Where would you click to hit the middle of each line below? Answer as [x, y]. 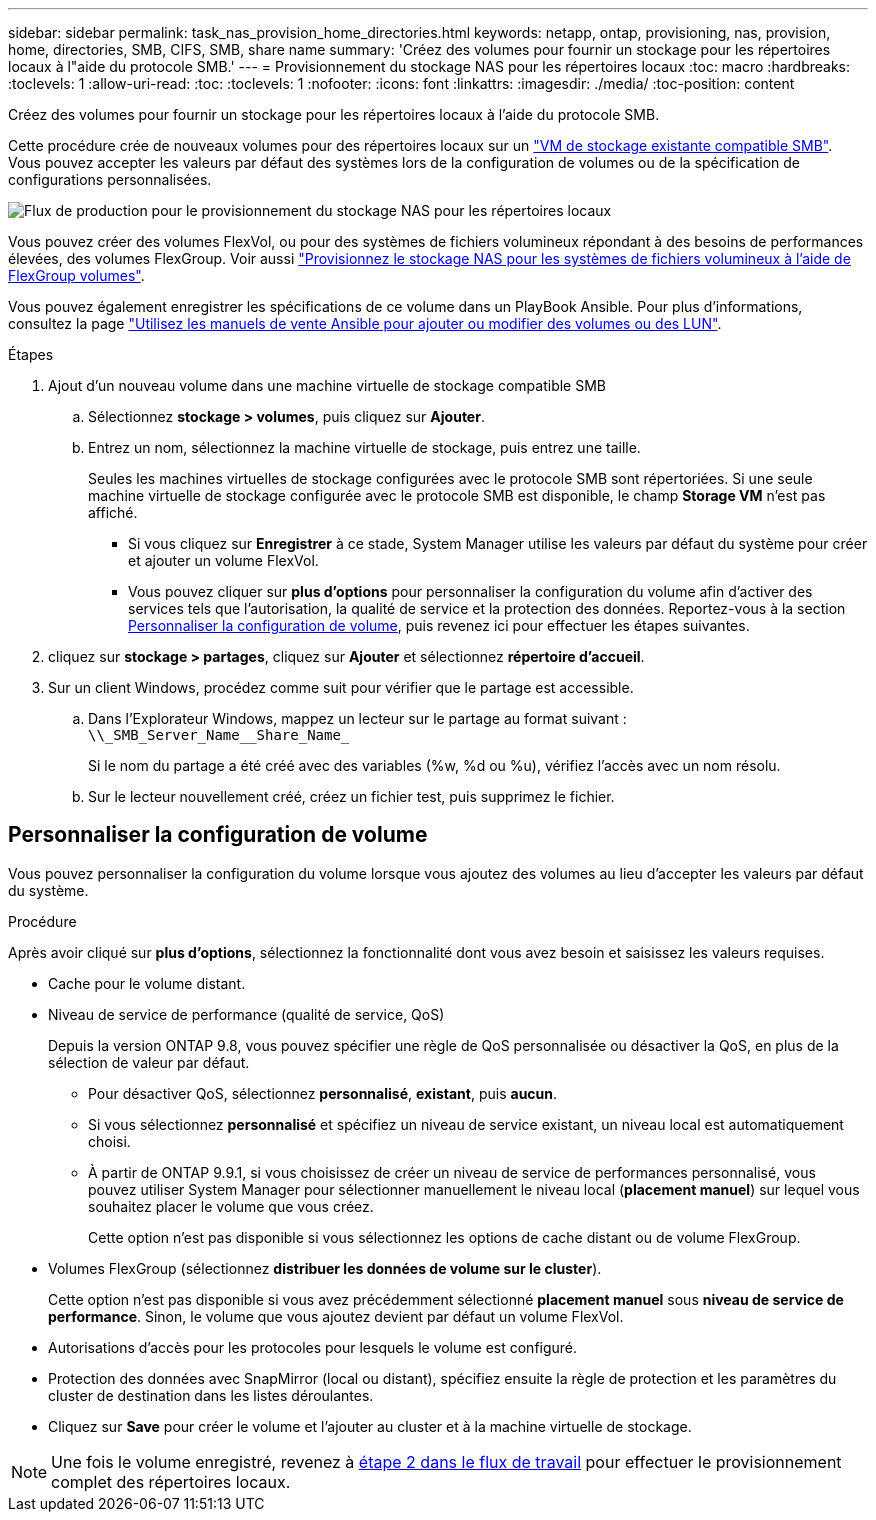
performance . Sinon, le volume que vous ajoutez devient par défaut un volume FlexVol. [336, 1316]
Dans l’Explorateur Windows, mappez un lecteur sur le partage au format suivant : [357, 718]
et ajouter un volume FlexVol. [223, 560]
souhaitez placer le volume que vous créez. [231, 1206]
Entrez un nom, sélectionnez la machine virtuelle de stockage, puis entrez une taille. [364, 447]
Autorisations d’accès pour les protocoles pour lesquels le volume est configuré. [313, 1347]
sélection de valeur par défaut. [149, 1062]
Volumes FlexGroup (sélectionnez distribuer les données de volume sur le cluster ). [325, 1268]
